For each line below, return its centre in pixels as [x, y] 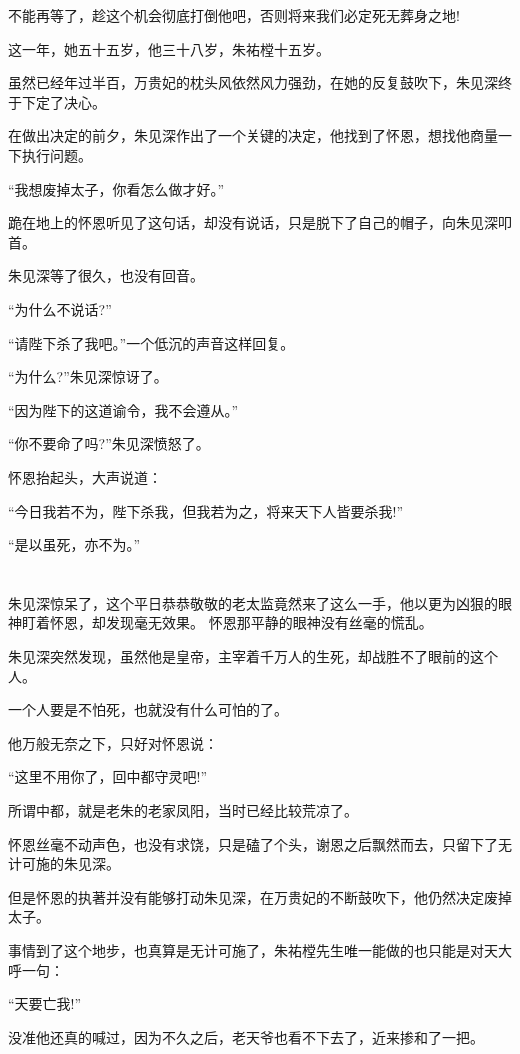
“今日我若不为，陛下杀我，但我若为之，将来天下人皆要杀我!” [206, 510]
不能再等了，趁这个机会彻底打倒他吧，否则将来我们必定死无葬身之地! [234, 15]
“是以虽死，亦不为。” [74, 544]
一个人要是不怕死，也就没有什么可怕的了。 [148, 709]
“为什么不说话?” [60, 308]
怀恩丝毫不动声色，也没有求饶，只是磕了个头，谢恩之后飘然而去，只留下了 [253, 843]
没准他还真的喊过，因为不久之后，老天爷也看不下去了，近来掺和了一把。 [246, 1036]
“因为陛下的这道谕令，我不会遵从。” [123, 409]
